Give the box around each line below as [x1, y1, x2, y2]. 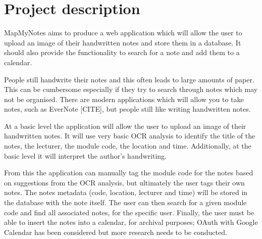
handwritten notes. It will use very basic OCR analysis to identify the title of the [4, 130, 255, 141]
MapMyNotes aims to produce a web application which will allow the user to [4, 27, 242, 38]
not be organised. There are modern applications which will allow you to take [4, 93, 244, 104]
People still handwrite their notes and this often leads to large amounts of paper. [4, 74, 254, 84]
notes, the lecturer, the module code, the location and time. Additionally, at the [4, 140, 251, 151]
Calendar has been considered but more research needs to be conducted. [4, 226, 227, 237]
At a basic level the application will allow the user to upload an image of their [4, 120, 246, 131]
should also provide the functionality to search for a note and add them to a [4, 47, 240, 58]
